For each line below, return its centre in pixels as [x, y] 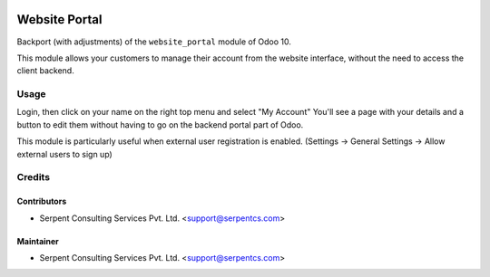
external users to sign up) [64, 154]
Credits [33, 177]
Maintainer [38, 241]
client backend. [45, 71]
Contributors [42, 201]
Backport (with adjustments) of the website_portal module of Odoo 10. [154, 42]
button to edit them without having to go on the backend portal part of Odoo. [160, 124]
